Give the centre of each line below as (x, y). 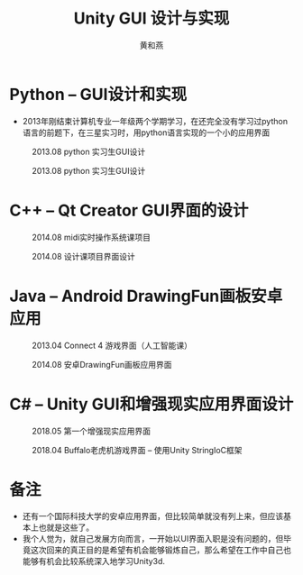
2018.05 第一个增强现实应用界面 (92, 431)
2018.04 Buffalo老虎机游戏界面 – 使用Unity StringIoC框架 (137, 450)
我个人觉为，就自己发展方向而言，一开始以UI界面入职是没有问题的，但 (153, 539)
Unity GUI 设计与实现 (151, 18)
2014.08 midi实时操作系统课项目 (92, 237)
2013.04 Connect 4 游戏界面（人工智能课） (112, 345)
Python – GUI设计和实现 (98, 94)
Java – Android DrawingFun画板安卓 (146, 296)
